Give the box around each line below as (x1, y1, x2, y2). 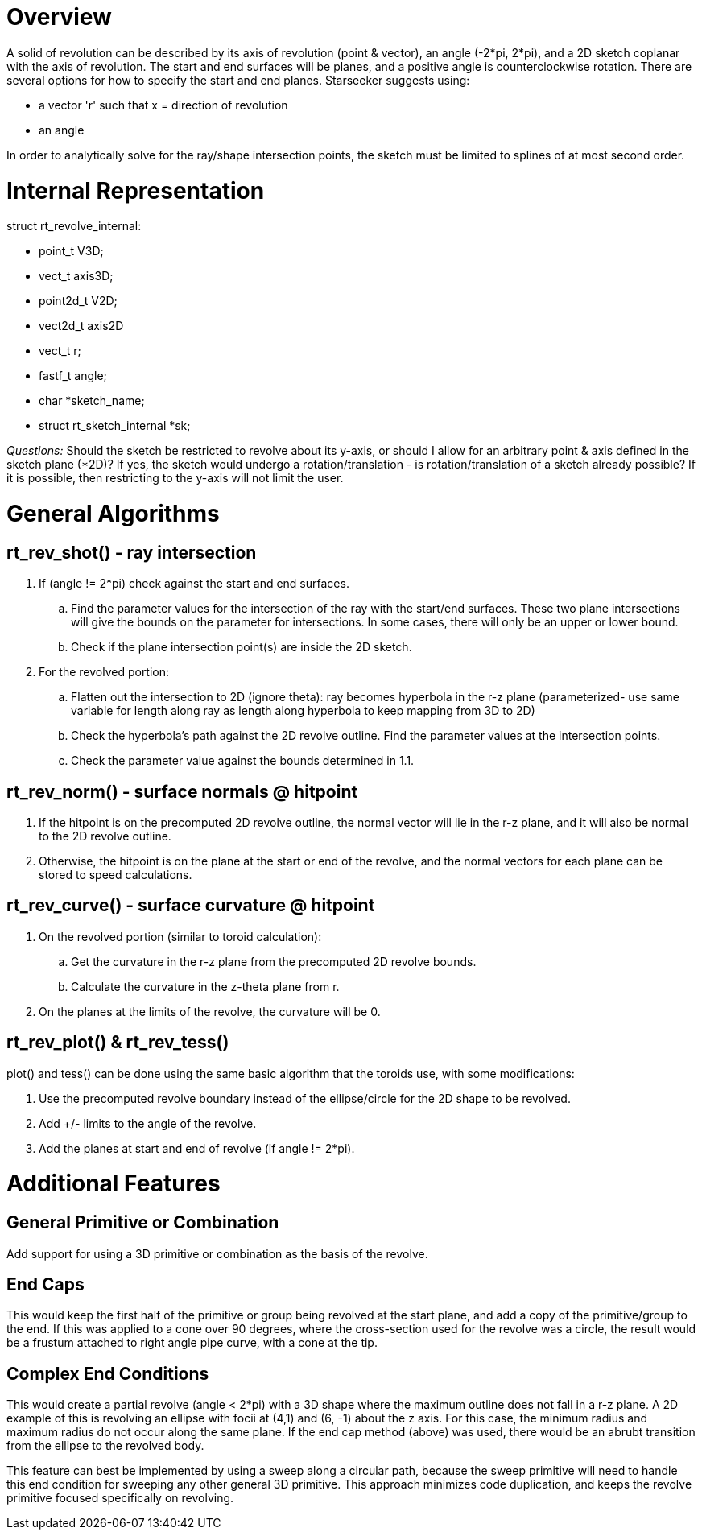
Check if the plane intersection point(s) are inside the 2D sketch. (71, 640, 412, 654)
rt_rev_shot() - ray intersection (6, 542, 257, 563)
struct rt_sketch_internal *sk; (39, 419, 191, 433)
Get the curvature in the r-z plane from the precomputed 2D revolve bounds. (71, 954, 477, 968)
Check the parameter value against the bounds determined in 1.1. (71, 754, 415, 768)
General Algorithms (6, 500, 220, 527)
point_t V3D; (39, 244, 104, 258)
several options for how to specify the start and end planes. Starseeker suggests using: (6, 72, 470, 87)
